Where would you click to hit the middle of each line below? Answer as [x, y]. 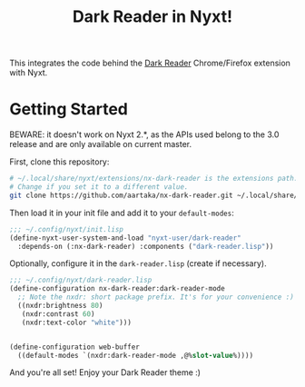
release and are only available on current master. [101, 144]
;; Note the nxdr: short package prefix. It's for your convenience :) [156, 297]
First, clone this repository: [59, 162]
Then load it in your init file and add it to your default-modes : [122, 213]
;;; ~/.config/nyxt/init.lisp [67, 229]
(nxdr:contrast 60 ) [58, 314]
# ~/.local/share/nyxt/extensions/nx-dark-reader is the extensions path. [154, 179]
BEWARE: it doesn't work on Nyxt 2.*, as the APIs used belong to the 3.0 [144, 134]
